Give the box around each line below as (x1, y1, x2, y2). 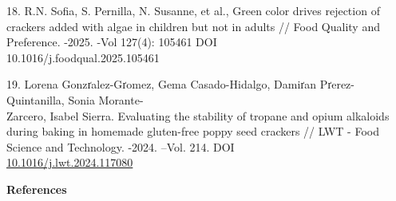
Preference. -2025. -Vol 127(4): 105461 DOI (6, 33, 217, 50)
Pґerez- (319, 76, 354, 93)
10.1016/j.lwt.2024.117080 (6, 154, 133, 171)
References (6, 180, 67, 197)
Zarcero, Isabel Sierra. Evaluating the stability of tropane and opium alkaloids (6, 107, 390, 124)
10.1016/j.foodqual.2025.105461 (6, 49, 160, 65)
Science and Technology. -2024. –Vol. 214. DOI (6, 138, 235, 155)
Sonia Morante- (68, 91, 144, 108)
